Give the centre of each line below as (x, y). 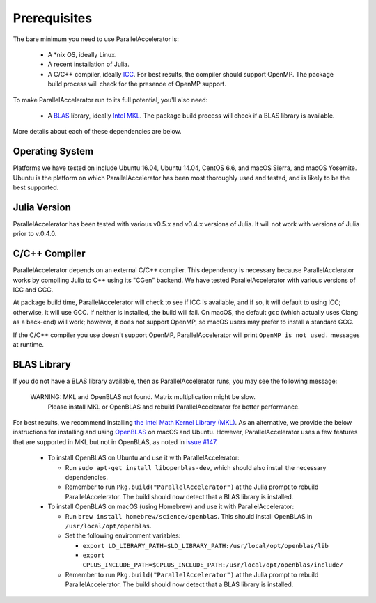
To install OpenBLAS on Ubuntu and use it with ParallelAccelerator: (143, 458)
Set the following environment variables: (123, 535)
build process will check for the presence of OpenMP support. (137, 84)
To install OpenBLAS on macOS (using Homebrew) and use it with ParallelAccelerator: (171, 507)
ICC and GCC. (33, 290)
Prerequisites (53, 18)
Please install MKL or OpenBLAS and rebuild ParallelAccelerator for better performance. (174, 407)
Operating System (53, 151)
